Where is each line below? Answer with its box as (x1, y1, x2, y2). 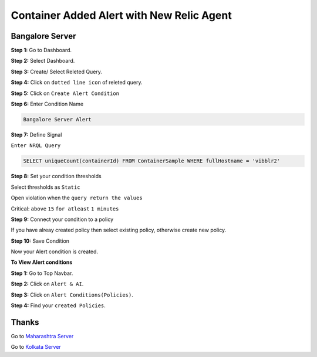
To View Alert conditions (11, 259, 73, 266)
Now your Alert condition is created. (11, 248, 99, 255)
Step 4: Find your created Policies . (11, 302, 106, 309)
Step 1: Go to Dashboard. (11, 47, 72, 54)
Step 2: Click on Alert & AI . (11, 280, 84, 287)
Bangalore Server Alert (23, 116, 92, 123)
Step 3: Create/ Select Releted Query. (11, 68, 103, 75)
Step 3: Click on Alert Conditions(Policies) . (11, 291, 133, 298)
